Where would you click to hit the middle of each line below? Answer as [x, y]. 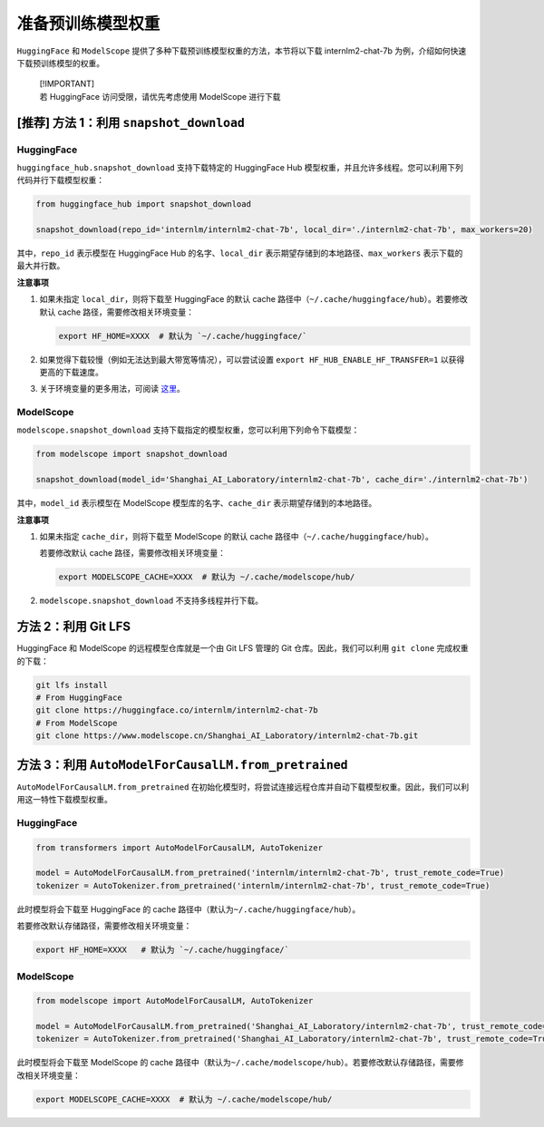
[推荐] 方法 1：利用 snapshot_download [131, 122]
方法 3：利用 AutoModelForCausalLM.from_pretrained [182, 765]
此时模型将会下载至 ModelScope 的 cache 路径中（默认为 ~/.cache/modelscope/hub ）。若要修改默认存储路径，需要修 [240, 1063]
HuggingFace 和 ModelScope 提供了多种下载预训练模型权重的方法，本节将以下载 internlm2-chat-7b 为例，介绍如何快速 [242, 51]
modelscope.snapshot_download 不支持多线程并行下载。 [151, 601]
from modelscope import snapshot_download [131, 454]
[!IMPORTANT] [67, 84]
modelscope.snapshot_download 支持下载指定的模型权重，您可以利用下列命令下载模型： [188, 430]
